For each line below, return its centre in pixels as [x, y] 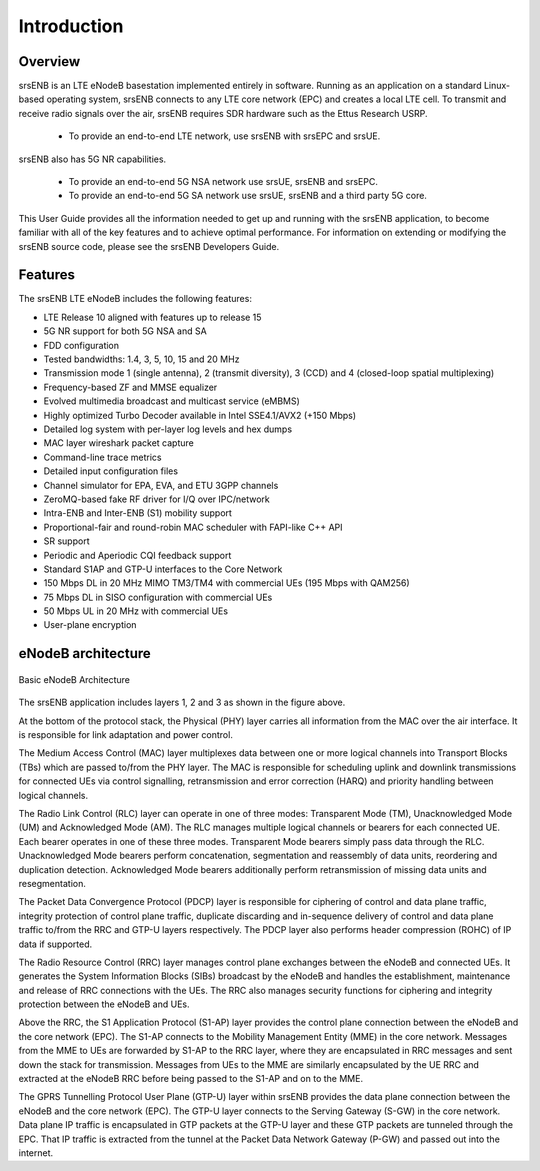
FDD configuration [81, 345]
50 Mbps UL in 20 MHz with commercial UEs [136, 611]
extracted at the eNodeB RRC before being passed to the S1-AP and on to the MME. [191, 1079]
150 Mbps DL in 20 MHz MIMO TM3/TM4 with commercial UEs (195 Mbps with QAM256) [226, 583]
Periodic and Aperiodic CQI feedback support [137, 555]
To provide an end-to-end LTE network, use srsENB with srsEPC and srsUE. [224, 136]
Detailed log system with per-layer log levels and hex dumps [168, 429]
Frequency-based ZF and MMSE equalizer [130, 387]
